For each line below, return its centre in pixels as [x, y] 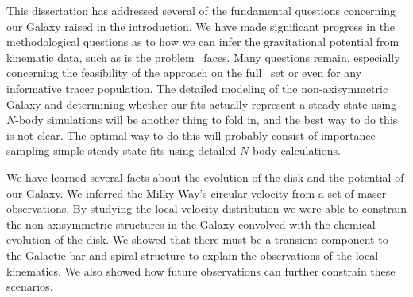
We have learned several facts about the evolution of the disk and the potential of [205, 177]
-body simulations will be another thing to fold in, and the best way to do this [206, 120]
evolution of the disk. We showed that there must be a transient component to [197, 239]
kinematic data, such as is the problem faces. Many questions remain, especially [203, 57]
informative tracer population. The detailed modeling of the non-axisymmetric [197, 88]
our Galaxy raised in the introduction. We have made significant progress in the [201, 26]
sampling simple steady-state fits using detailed [122, 150]
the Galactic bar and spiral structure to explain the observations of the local [193, 255]
